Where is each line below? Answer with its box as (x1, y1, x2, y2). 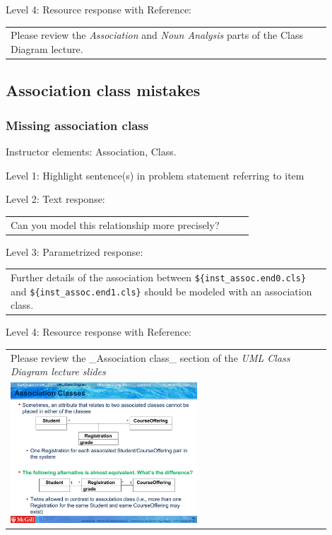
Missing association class (6, 116, 149, 134)
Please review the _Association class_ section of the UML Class (11, 350, 290, 365)
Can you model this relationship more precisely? (11, 217, 220, 232)
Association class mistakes (6, 79, 201, 101)
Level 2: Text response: (6, 192, 105, 206)
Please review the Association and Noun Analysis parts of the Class (11, 28, 303, 42)
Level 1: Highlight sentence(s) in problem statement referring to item (6, 167, 304, 182)
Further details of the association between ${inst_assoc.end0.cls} (11, 270, 307, 284)
